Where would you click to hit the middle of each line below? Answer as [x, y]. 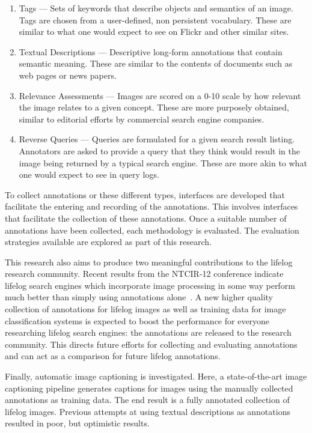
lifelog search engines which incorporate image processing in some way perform [150, 285]
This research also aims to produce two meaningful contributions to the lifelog [149, 262]
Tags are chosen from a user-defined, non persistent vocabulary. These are [155, 20]
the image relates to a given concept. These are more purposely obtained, [154, 107]
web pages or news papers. [68, 75]
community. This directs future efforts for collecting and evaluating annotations [151, 344]
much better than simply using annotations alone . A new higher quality [139, 297]
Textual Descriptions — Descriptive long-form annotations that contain [151, 51]
